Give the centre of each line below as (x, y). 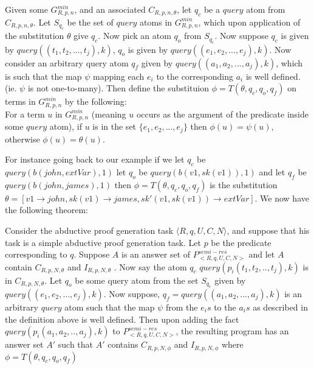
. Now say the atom (150, 266)
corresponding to (36, 254)
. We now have (282, 198)
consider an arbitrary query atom (67, 62)
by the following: (96, 101)
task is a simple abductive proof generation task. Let (103, 242)
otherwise (22, 139)
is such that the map (43, 76)
